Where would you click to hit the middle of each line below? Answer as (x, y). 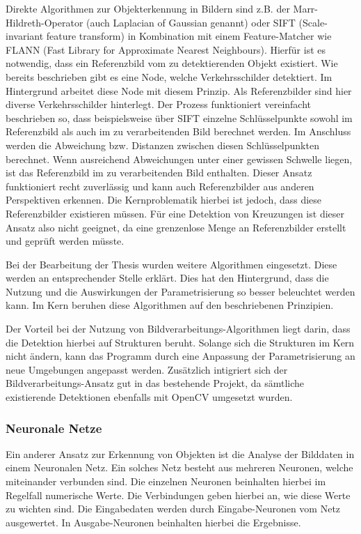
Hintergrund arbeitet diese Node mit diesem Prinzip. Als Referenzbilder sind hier (179, 90)
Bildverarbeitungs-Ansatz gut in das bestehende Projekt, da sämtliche (155, 383)
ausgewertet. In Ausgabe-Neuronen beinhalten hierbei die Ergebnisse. (153, 522)
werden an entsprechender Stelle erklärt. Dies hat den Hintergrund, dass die (167, 278)
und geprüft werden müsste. (65, 241)
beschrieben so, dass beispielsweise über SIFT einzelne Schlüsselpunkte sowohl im (179, 117)
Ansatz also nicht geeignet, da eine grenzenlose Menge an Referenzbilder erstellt (176, 227)
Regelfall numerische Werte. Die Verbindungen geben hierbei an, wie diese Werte (178, 495)
